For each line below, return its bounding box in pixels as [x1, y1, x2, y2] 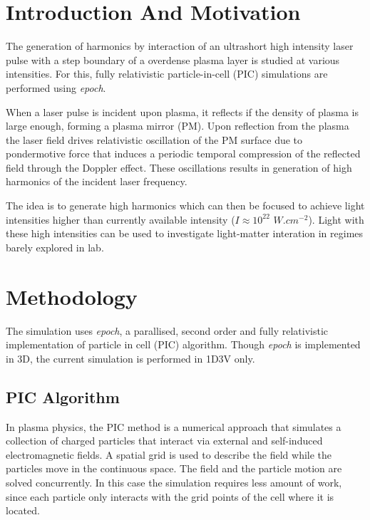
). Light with [308, 212, 364, 227]
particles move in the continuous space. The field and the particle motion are [6, 461, 342, 476]
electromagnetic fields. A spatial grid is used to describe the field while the [6, 447, 332, 462]
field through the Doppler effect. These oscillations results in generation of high [6, 160, 352, 175]
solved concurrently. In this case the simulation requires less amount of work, [6, 474, 342, 489]
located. [6, 503, 40, 518]
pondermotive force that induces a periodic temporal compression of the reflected [6, 146, 361, 161]
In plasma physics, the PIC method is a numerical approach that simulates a [6, 419, 341, 434]
